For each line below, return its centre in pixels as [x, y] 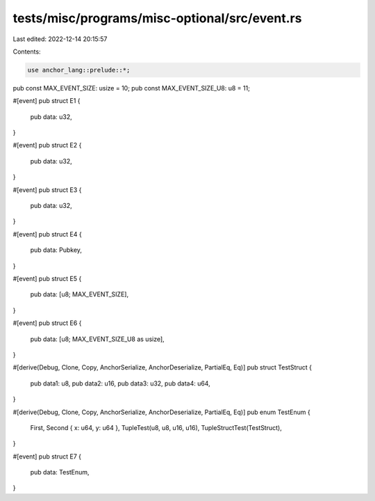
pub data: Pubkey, [56, 250]
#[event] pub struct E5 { [47, 278]
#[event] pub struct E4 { [48, 234]
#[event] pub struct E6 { [47, 323]
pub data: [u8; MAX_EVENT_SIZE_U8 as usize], [97, 339]
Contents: [27, 51]
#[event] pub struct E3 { [47, 190]
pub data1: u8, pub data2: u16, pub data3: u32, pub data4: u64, [120, 383]
